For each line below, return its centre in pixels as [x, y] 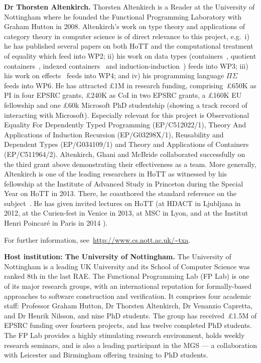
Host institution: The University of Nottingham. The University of [118, 256]
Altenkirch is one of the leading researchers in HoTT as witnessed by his [115, 174]
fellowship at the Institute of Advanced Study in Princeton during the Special [124, 183]
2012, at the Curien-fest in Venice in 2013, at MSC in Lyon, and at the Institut [126, 213]
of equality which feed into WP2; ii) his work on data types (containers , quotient [130, 55]
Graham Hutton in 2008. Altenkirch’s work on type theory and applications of [124, 26]
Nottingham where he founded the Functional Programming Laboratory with [123, 16]
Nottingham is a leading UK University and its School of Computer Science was [127, 266]
